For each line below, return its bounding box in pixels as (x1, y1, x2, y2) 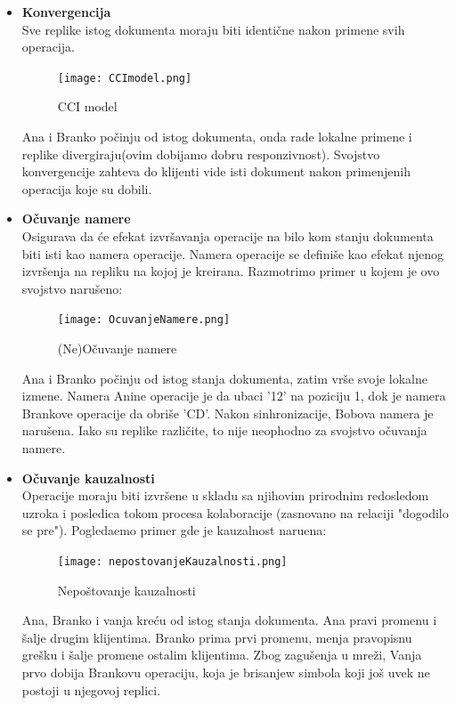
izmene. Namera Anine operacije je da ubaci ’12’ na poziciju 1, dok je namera (21, 386, 446, 405)
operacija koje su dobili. (21, 179, 152, 198)
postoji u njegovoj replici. (21, 680, 161, 699)
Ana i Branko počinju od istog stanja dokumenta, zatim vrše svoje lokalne (21, 369, 428, 387)
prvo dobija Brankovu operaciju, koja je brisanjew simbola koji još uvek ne (21, 663, 430, 681)
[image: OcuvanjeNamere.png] (57, 313, 231, 327)
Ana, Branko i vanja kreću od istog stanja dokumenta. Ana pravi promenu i (21, 611, 437, 629)
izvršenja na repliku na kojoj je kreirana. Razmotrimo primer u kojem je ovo (21, 262, 440, 280)
